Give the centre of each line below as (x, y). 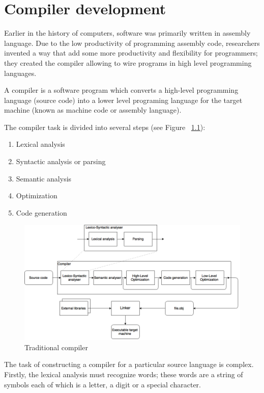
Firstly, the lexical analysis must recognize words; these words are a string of (124, 374)
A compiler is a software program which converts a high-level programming (121, 90)
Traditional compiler (56, 347)
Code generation (41, 212)
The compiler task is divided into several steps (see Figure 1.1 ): (105, 127)
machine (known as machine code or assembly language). (93, 110)
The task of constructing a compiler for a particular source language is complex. (129, 364)
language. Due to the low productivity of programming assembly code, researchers (132, 43)
